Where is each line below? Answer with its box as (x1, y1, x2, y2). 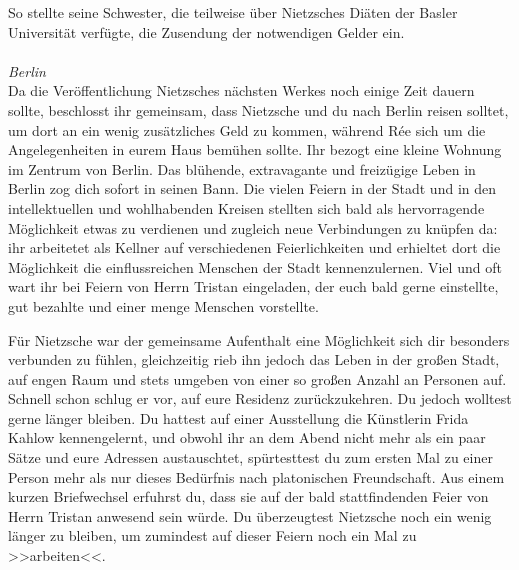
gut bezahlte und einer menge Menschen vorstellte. (8, 295, 319, 316)
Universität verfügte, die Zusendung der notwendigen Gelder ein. (8, 21, 405, 42)
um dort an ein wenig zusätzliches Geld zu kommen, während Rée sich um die (8, 119, 486, 140)
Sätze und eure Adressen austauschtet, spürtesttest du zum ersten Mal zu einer (8, 447, 493, 468)
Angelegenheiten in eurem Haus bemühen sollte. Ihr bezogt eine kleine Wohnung (8, 139, 502, 160)
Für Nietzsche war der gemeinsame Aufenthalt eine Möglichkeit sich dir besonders (8, 329, 510, 350)
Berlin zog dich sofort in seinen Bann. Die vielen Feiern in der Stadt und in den (8, 178, 497, 199)
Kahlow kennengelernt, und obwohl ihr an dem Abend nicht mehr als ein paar (8, 427, 486, 448)
